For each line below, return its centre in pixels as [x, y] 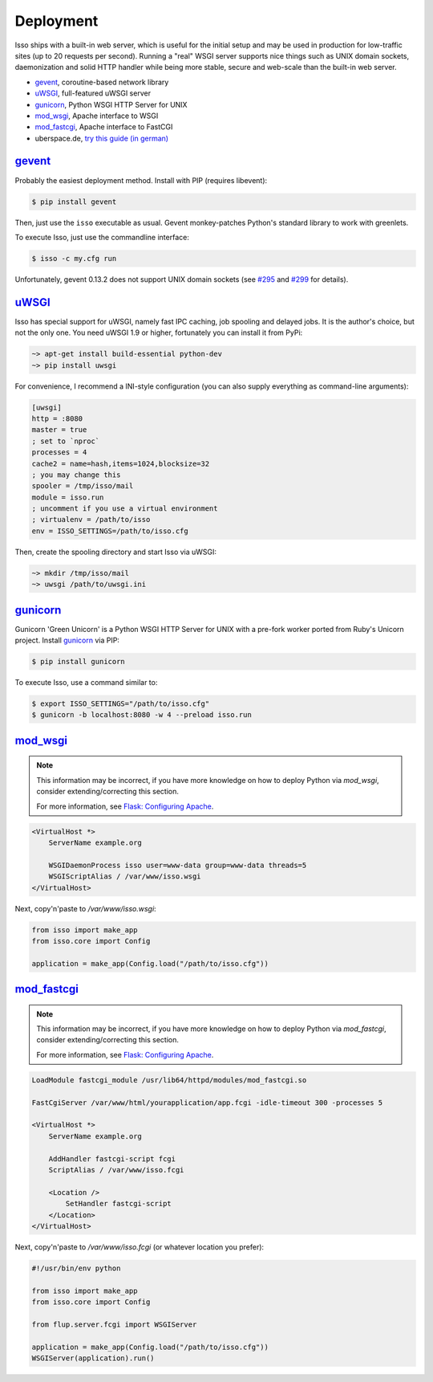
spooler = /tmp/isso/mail [83, 486]
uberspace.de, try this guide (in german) [101, 138]
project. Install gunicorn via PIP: [67, 640]
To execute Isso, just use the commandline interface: [102, 237]
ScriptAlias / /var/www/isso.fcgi [116, 1170]
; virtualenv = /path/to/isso [91, 520]
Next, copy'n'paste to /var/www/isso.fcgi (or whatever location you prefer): [140, 1247]
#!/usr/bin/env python [76, 1268]
